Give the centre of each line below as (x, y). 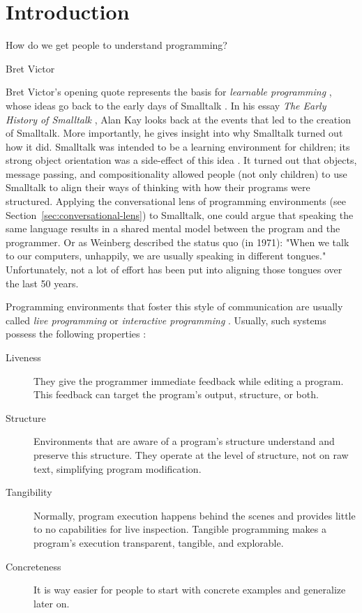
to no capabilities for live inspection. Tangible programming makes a (180, 529)
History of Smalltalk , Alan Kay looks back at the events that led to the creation (178, 119)
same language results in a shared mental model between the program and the (173, 228)
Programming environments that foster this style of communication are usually (174, 306)
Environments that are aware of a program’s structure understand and (184, 441)
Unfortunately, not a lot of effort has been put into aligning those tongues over (174, 270)
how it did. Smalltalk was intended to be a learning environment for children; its (178, 146)
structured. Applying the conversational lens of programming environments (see (176, 201)
